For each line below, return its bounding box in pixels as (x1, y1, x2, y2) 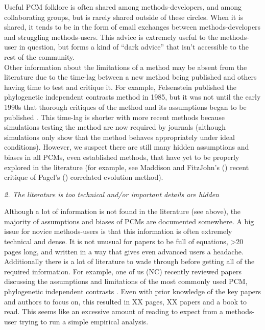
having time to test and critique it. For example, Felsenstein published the (4, 81, 237, 92)
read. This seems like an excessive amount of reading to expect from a (4, 306, 223, 317)
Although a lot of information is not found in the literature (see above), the (4, 206, 241, 217)
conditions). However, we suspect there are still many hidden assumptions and (4, 142, 249, 152)
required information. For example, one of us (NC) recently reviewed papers (4, 266, 242, 276)
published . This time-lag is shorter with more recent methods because (4, 111, 225, 122)
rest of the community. (4, 51, 75, 62)
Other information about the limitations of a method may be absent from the (4, 61, 247, 72)
